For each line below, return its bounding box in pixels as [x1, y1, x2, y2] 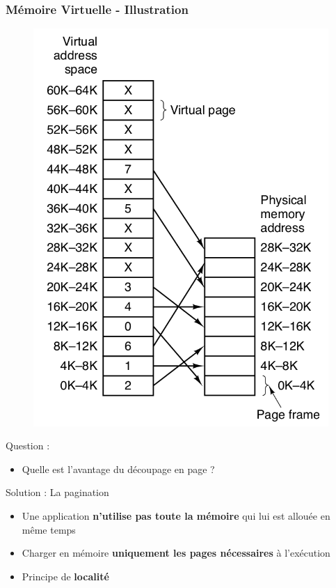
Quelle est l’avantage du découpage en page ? [22, 461, 215, 476]
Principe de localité [22, 568, 109, 583]
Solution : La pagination [6, 485, 109, 500]
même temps [22, 522, 76, 536]
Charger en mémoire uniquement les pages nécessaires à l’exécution [22, 546, 330, 560]
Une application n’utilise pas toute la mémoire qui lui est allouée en [22, 509, 330, 523]
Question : [6, 438, 50, 453]
